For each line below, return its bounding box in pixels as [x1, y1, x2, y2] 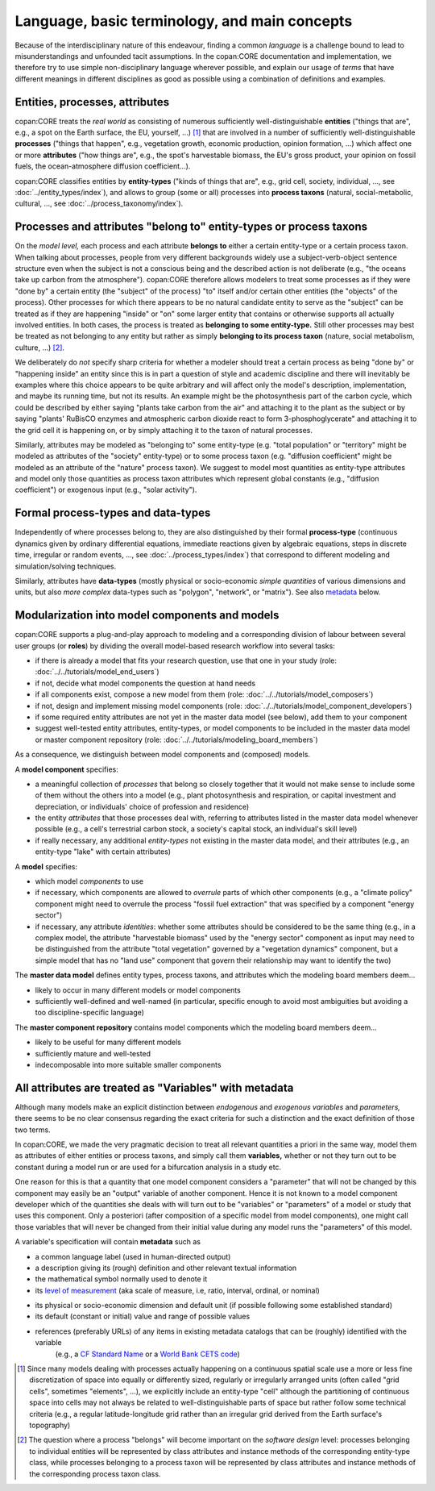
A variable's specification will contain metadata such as [14, 1237, 201, 1247]
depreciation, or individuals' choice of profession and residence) [35, 802, 250, 811]
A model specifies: [14, 861, 78, 871]
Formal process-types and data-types [14, 506, 211, 520]
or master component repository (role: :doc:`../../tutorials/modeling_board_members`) [35, 735, 318, 744]
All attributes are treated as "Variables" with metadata [14, 1081, 294, 1094]
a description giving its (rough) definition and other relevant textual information [35, 1263, 297, 1272]
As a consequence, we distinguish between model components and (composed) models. [14, 750, 310, 760]
